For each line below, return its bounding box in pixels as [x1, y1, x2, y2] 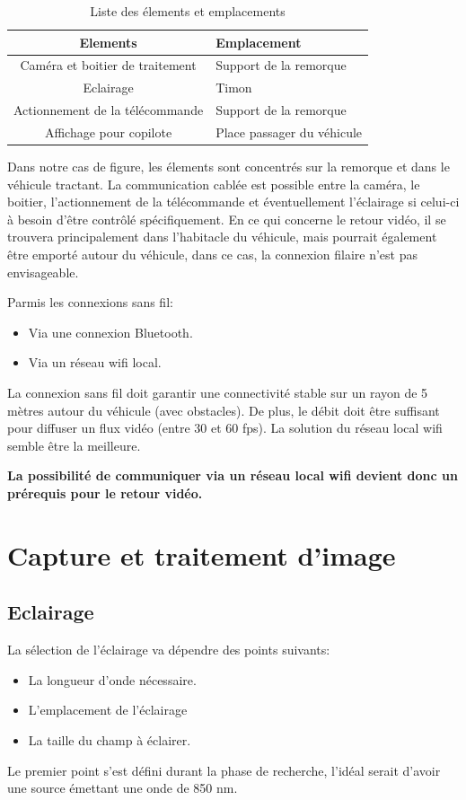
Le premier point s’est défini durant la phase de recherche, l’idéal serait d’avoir [7, 760, 441, 779]
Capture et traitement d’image [7, 536, 396, 573]
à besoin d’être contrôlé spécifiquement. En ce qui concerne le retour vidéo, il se [7, 209, 446, 228]
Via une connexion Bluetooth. [28, 322, 193, 341]
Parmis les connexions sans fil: [7, 293, 173, 312]
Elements [79, 32, 137, 51]
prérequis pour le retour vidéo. [7, 483, 203, 502]
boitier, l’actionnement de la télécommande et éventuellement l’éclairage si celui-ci [7, 192, 460, 211]
